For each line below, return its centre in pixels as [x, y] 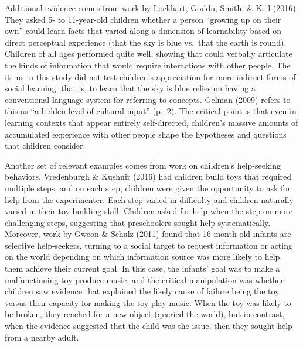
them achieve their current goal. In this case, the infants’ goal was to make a [142, 268]
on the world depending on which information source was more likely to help [142, 257]
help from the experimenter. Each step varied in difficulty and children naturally [149, 199]
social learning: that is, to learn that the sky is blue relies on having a [130, 88]
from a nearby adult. [42, 337]
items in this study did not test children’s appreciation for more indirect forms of [150, 76]
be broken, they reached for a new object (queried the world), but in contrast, [145, 314]
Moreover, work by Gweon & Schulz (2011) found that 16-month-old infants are [148, 234]
